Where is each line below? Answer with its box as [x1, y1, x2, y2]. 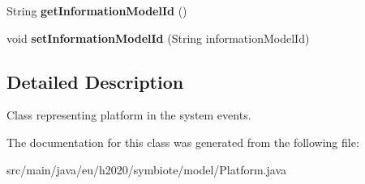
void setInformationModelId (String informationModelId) [6, 29, 310, 46]
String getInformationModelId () [6, 2, 187, 19]
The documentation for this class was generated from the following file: [6, 133, 359, 150]
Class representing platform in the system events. [6, 107, 251, 123]
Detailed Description [6, 69, 184, 94]
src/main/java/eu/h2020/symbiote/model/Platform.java [6, 161, 287, 178]
